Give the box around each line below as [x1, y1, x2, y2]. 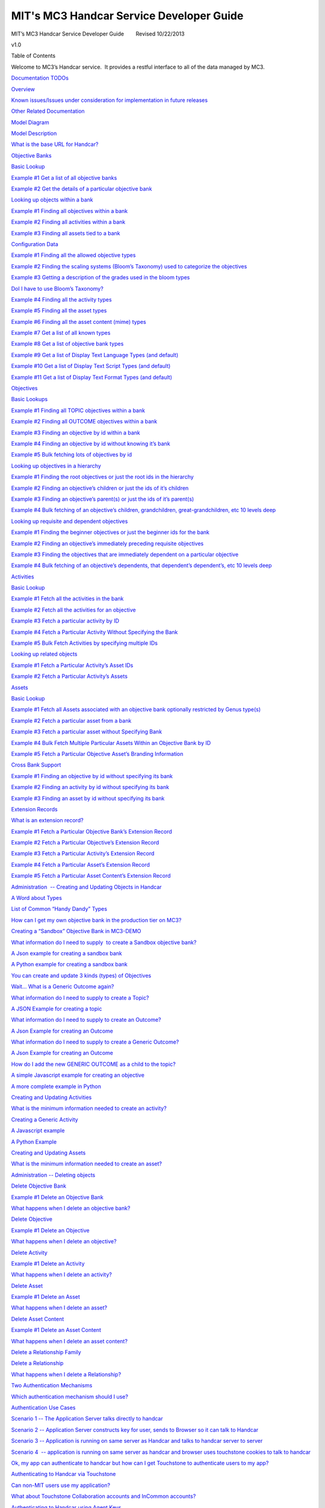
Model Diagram [11, 118, 49, 126]
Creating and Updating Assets [11, 1149, 86, 1156]
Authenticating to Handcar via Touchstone [11, 1471, 116, 1478]
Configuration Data [11, 240, 58, 247]
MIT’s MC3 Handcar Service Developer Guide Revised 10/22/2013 [11, 30, 185, 37]
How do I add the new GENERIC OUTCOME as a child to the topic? [11, 1060, 176, 1068]
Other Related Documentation [11, 107, 85, 115]
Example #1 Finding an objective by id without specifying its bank [11, 772, 173, 779]
